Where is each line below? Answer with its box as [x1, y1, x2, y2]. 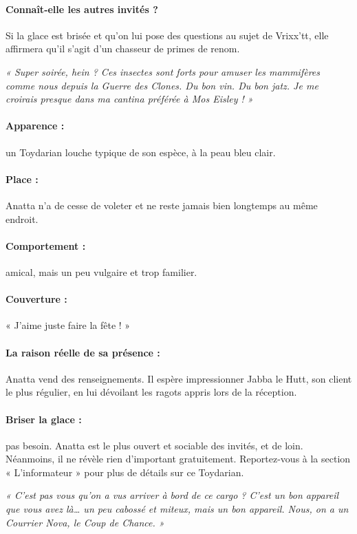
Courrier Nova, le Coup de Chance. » [6, 515, 164, 529]
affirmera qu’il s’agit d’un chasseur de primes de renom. [6, 41, 240, 56]
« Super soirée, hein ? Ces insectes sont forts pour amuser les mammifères [6, 64, 321, 78]
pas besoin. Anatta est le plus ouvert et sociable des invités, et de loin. [6, 438, 303, 452]
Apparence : [6, 118, 65, 133]
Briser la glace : [6, 412, 82, 426]
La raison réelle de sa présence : [6, 345, 160, 359]
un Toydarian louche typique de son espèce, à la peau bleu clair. [6, 145, 276, 159]
